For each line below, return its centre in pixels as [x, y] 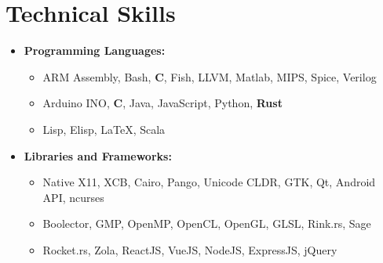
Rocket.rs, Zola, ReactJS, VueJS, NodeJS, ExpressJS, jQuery [190, 249]
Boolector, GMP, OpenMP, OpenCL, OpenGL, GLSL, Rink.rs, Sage [207, 223]
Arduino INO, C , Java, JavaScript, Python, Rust [162, 103]
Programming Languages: [95, 50]
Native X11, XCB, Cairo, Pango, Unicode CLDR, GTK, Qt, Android [209, 182]
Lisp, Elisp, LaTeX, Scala [104, 129]
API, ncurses [73, 197]
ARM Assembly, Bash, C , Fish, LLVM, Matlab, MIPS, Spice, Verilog [210, 76]
